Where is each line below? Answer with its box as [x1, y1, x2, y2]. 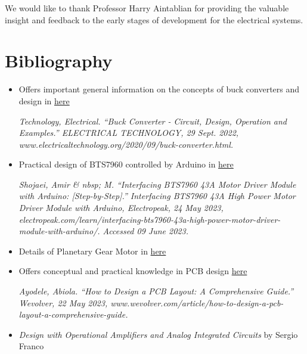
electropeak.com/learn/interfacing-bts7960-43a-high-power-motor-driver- [18, 213, 281, 225]
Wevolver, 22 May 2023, [18, 296, 108, 309]
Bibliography [5, 48, 113, 73]
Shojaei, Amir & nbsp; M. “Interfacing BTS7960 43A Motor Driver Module [18, 178, 296, 190]
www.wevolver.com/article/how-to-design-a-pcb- [110, 296, 284, 309]
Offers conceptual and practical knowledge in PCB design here [18, 265, 247, 277]
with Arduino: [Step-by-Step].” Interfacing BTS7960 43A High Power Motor [18, 190, 296, 202]
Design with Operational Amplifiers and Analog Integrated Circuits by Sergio [18, 328, 298, 340]
